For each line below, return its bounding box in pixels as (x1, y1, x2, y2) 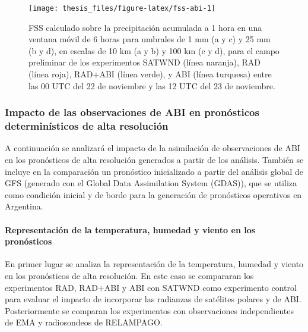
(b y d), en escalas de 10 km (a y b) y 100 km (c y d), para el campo (28, 44, 280, 57)
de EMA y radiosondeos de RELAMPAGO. (5, 316, 163, 328)
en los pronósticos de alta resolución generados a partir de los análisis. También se (5, 153, 304, 165)
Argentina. (5, 200, 43, 212)
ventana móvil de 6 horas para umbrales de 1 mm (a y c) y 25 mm (28, 33, 271, 45)
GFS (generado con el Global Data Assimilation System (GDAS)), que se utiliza (5, 177, 297, 189)
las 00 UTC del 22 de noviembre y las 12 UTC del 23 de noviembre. (28, 79, 275, 92)
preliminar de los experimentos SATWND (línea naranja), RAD (28, 56, 261, 68)
